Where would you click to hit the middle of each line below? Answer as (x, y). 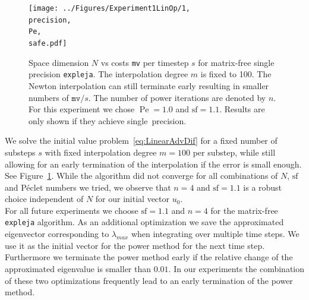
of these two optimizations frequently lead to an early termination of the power (149, 280)
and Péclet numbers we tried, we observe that (88, 187)
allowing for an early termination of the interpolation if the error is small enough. (153, 164)
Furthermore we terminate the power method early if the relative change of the (149, 257)
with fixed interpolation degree (101, 152)
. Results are (242, 109)
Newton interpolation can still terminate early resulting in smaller (149, 85)
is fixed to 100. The (236, 74)
